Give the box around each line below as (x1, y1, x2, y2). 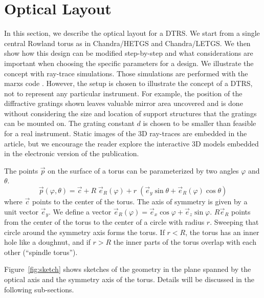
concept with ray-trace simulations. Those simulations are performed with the (4, 68, 248, 78)
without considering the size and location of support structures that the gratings (4, 108, 257, 118)
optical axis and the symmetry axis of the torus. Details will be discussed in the (4, 274, 254, 285)
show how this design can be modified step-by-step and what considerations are (4, 48, 253, 58)
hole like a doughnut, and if (4, 237, 91, 247)
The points (4, 165, 38, 176)
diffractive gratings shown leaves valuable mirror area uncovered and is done (4, 98, 243, 109)
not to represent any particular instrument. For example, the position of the (4, 88, 243, 98)
